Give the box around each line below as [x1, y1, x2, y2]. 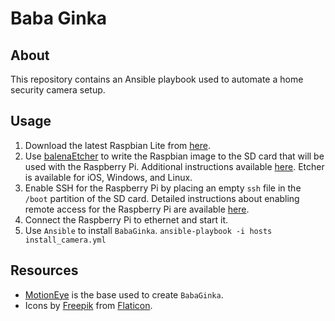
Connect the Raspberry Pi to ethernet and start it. [24, 213, 229, 226]
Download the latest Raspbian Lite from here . [24, 139, 211, 151]
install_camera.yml [24, 235, 107, 245]
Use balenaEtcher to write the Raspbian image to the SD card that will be [24, 150, 325, 162]
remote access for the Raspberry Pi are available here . [24, 203, 250, 215]
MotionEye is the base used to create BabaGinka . [24, 288, 224, 301]
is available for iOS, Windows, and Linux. [24, 171, 193, 183]
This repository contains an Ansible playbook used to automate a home [10, 73, 304, 85]
